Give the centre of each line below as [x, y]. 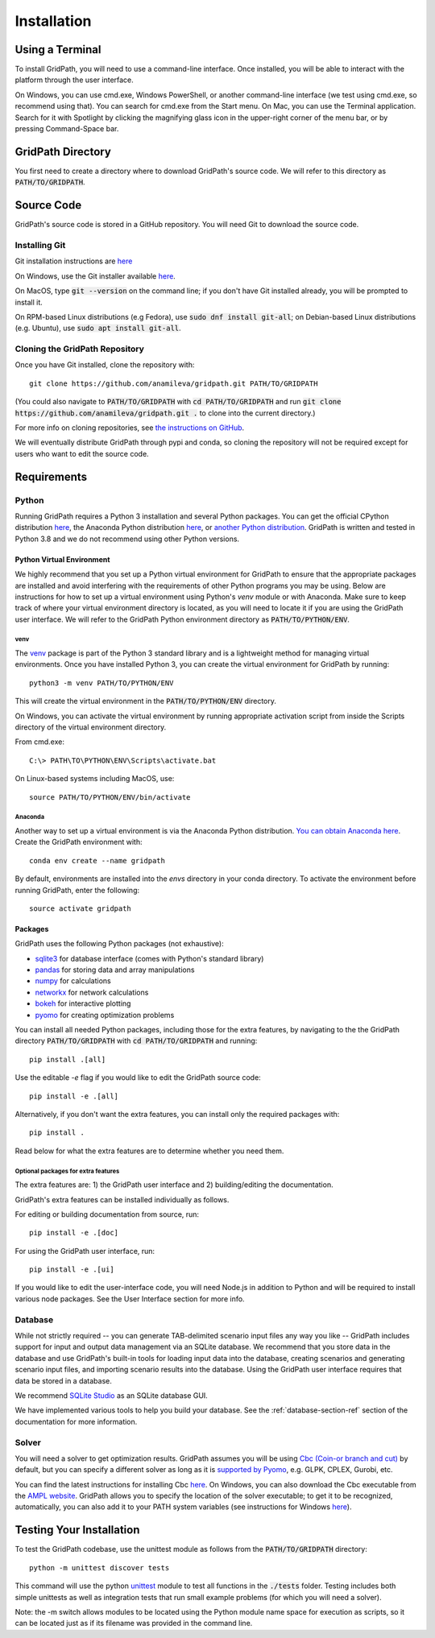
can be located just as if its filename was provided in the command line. [134, 1624]
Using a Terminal [58, 50]
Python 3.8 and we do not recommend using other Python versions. [127, 539]
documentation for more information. [76, 1421]
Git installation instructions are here [74, 261]
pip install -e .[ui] [72, 1270]
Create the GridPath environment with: [79, 842]
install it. [29, 302]
